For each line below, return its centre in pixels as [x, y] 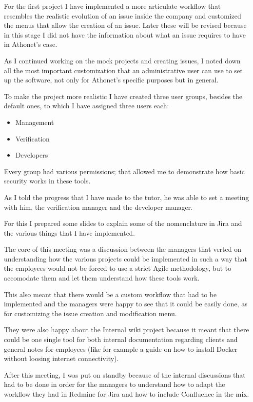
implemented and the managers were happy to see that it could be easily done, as [126, 304]
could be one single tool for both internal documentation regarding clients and [121, 339]
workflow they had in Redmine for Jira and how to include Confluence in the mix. [126, 394]
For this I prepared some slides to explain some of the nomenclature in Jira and [123, 223]
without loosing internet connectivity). [61, 358]
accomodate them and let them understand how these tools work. [102, 278]
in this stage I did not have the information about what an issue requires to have [125, 34]
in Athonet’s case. [31, 44]
